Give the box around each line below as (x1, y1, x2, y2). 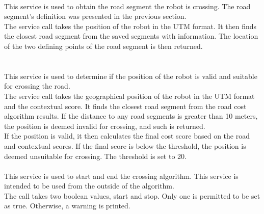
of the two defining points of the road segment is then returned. (4, 40, 203, 51)
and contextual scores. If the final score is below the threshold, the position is (4, 140, 246, 151)
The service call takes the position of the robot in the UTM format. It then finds (4, 20, 257, 31)
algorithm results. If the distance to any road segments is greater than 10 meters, (4, 111, 258, 121)
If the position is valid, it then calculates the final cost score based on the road (4, 130, 250, 141)
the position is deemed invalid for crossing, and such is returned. (4, 120, 205, 131)
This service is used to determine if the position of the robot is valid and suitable (4, 70, 257, 81)
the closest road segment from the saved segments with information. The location (4, 31, 258, 41)
